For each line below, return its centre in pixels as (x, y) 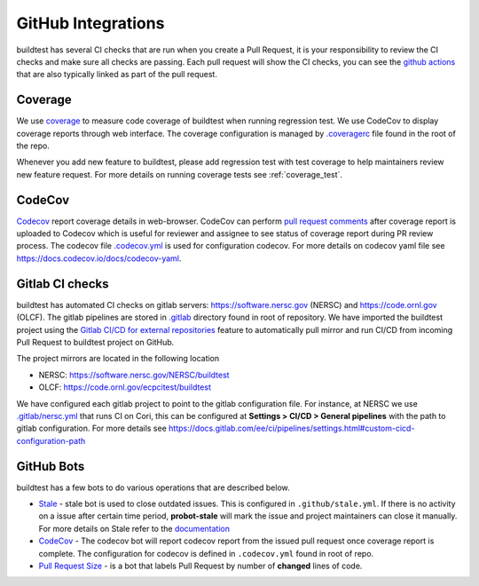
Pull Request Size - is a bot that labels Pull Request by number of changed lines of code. (200, 566)
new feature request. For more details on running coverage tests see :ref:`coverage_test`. (180, 174)
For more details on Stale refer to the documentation (134, 528)
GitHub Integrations (90, 23)
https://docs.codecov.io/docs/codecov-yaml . (99, 258)
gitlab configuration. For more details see (92, 428)
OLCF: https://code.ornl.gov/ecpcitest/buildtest (125, 387)
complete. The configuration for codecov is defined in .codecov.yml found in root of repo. (206, 553)
